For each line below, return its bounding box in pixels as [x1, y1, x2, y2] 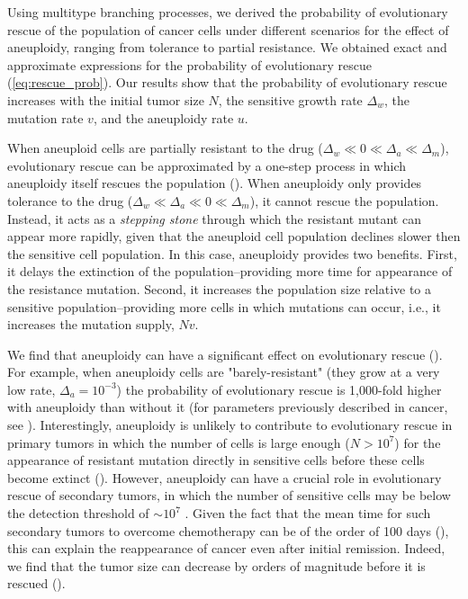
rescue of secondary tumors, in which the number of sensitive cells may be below [7, 486, 451, 505]
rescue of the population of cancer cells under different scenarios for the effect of [7, 20, 449, 39]
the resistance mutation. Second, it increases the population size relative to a [7, 279, 432, 298]
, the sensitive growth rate [218, 90, 363, 109]
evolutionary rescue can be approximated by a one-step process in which [7, 156, 407, 174]
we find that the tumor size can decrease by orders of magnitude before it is [7, 556, 426, 575]
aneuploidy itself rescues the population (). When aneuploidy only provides [7, 174, 422, 192]
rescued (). [7, 574, 66, 593]
